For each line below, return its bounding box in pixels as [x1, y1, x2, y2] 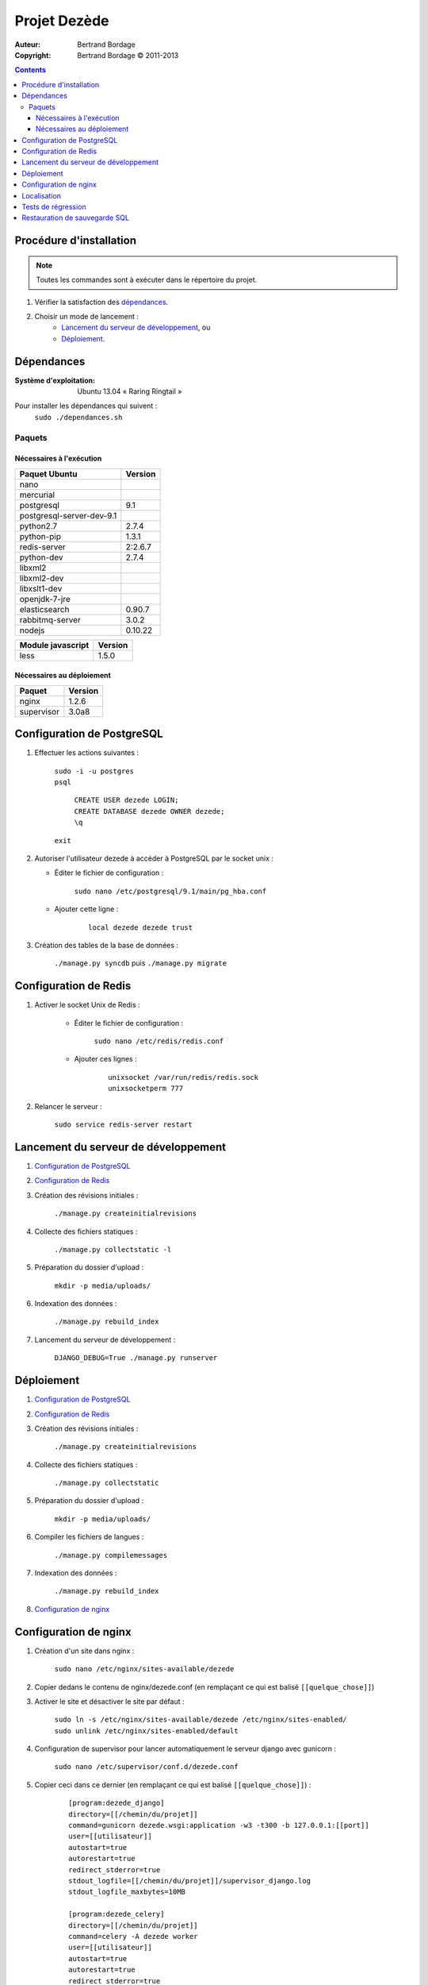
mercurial [19, 489, 55, 500]
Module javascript [19, 639, 90, 650]
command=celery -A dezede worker [68, 1932, 198, 1941]
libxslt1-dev [19, 583, 63, 594]
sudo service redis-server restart [54, 1120, 193, 1129]
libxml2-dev [19, 572, 64, 584]
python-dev [19, 552, 63, 563]
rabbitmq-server [19, 614, 81, 625]
